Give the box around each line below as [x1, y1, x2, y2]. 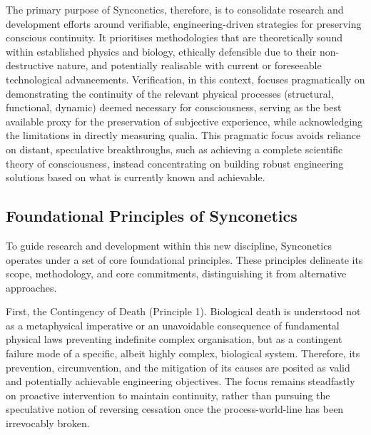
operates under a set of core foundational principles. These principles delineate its [6, 252, 363, 267]
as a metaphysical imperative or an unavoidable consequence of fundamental [6, 317, 340, 332]
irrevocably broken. [6, 416, 90, 431]
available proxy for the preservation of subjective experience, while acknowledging [6, 113, 363, 128]
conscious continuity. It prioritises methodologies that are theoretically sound [6, 30, 342, 45]
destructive [6, 58, 54, 73]
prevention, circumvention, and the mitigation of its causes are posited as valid [6, 359, 350, 374]
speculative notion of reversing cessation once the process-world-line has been [6, 401, 344, 416]
